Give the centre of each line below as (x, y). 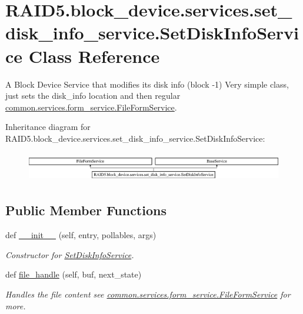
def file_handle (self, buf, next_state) (74, 274)
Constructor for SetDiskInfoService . (70, 254)
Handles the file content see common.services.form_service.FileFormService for (148, 294)
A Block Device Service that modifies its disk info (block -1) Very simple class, (147, 84)
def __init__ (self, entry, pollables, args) (81, 235)
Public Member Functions (86, 210)
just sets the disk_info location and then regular (93, 96)
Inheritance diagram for (48, 127)
